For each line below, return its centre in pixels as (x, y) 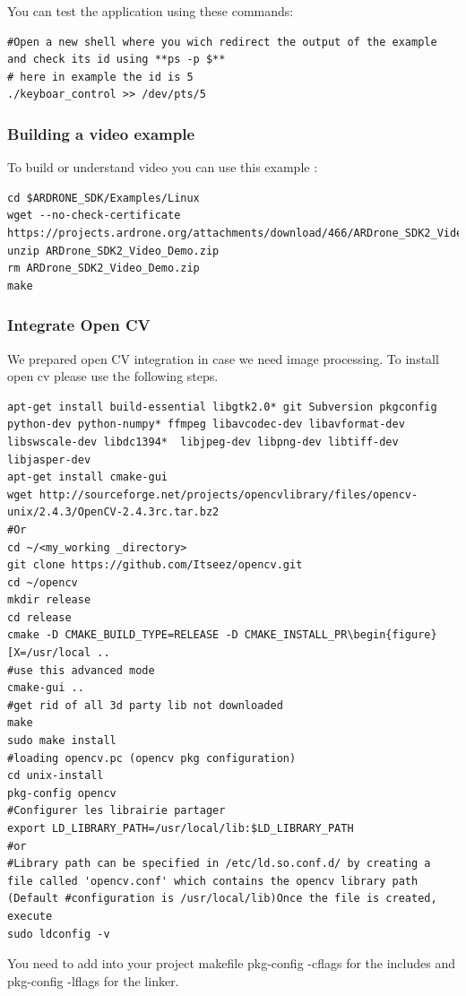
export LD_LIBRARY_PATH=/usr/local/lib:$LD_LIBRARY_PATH (181, 828)
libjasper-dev (49, 459)
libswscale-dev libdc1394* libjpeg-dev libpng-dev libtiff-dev (203, 442)
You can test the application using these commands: (151, 11)
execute (30, 916)
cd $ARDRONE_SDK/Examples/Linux (104, 198)
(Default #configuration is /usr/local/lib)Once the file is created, (222, 899)
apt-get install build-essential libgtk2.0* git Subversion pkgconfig (222, 407)
